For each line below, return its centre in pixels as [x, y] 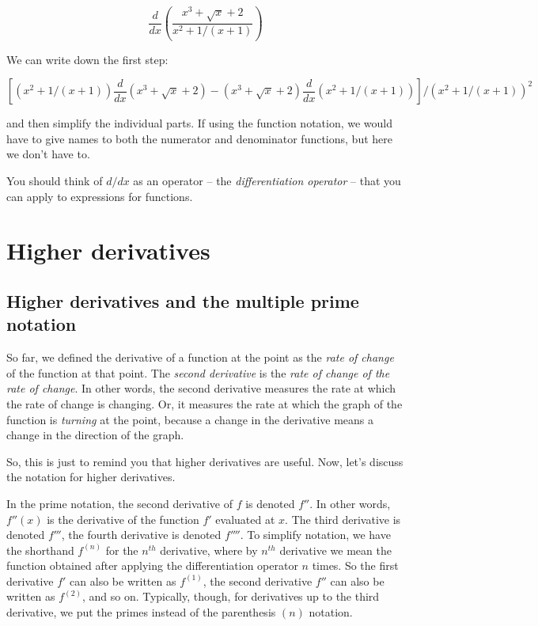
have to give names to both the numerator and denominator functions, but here [199, 138]
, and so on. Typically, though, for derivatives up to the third [231, 596]
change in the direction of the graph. [95, 435]
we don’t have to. [48, 154]
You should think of [55, 180]
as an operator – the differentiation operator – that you [267, 180]
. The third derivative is [343, 519]
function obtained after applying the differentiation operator [152, 565]
